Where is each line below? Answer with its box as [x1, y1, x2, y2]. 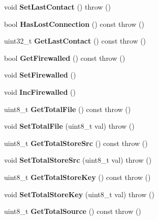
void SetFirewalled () [4, 69, 76, 80]
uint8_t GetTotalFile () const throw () [4, 103, 131, 114]
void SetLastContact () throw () [4, 2, 111, 12]
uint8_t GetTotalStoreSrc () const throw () [4, 137, 148, 148]
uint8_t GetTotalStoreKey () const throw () [4, 171, 151, 182]
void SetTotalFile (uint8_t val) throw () [4, 121, 135, 131]
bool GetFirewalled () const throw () [4, 52, 125, 63]
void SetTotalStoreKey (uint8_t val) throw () [4, 189, 154, 199]
